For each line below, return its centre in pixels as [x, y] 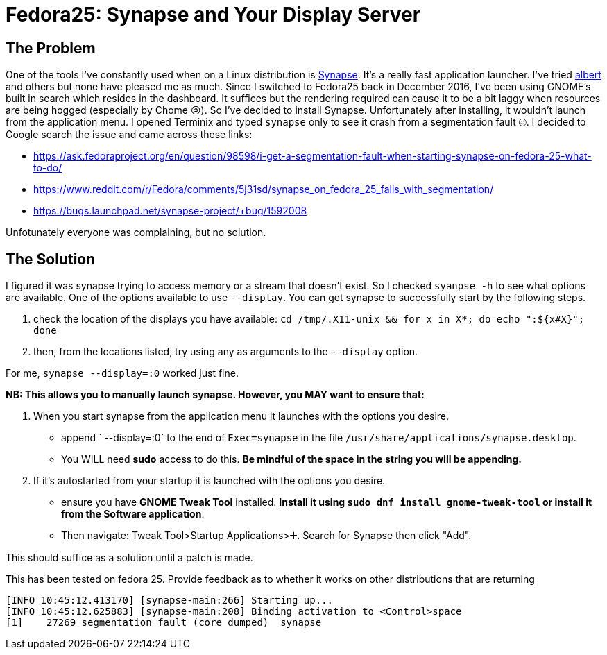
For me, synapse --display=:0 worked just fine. [122, 373]
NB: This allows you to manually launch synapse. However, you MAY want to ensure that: [215, 395]
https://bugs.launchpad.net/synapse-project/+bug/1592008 [170, 211]
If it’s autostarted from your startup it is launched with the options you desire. [210, 481]
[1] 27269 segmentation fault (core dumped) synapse [164, 623]
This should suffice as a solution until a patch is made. [129, 558]
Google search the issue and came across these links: [129, 135]
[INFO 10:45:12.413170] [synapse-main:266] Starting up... [170, 601]
